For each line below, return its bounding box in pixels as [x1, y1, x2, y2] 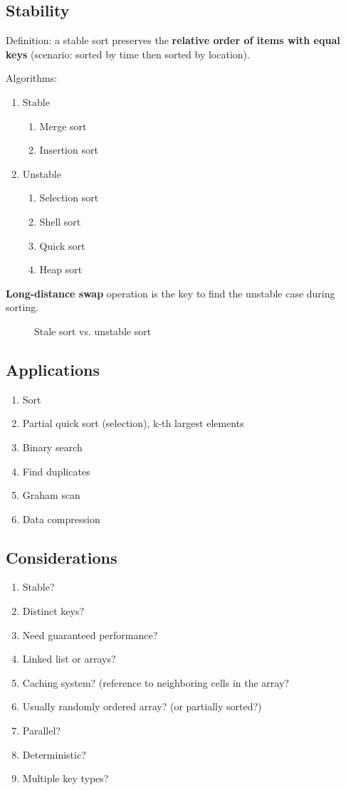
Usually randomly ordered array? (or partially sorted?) [22, 699, 262, 714]
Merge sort [39, 118, 87, 133]
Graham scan [22, 488, 80, 502]
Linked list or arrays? [22, 651, 116, 666]
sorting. [6, 300, 39, 315]
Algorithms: [6, 70, 58, 85]
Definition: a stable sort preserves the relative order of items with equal [6, 33, 340, 48]
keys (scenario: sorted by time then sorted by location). [6, 46, 250, 61]
